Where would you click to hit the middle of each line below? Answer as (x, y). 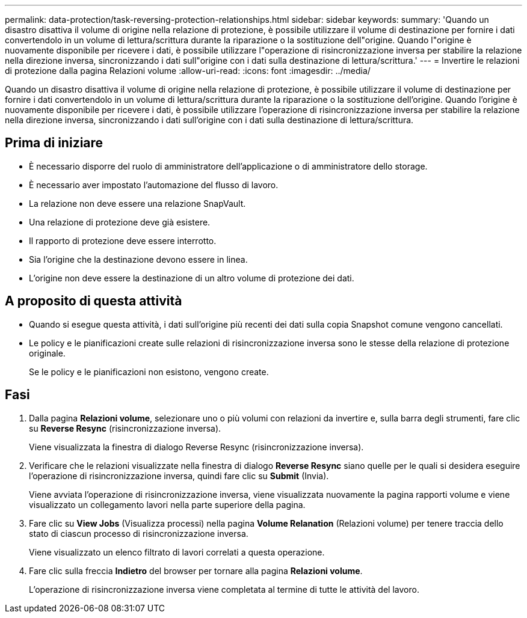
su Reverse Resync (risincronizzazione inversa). (125, 428)
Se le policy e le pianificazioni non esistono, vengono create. (149, 372)
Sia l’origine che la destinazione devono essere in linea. (138, 259)
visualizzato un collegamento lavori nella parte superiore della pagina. (167, 504)
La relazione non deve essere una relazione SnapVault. (137, 203)
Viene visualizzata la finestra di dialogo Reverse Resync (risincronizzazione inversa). (196, 447)
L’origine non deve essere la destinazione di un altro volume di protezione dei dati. (192, 278)
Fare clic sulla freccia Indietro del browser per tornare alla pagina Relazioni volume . (196, 571)
